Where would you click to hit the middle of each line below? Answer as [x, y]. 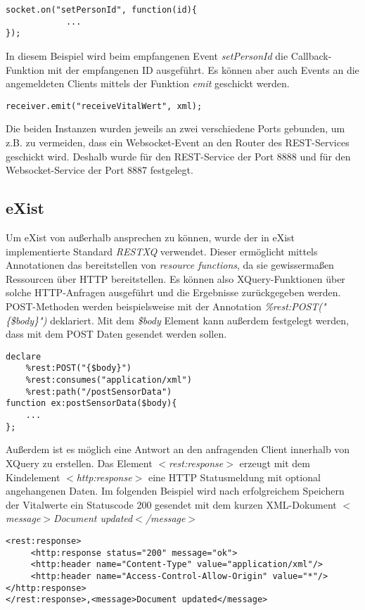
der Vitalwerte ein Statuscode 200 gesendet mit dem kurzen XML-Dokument [171, 504]
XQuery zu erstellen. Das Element [79, 463]
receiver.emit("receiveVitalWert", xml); [104, 106]
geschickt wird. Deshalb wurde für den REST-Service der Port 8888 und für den [178, 156]
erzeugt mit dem [275, 463]
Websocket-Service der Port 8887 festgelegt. [100, 170]
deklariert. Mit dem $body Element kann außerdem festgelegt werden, [199, 320]
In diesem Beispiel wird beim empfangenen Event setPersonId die [147, 55]
